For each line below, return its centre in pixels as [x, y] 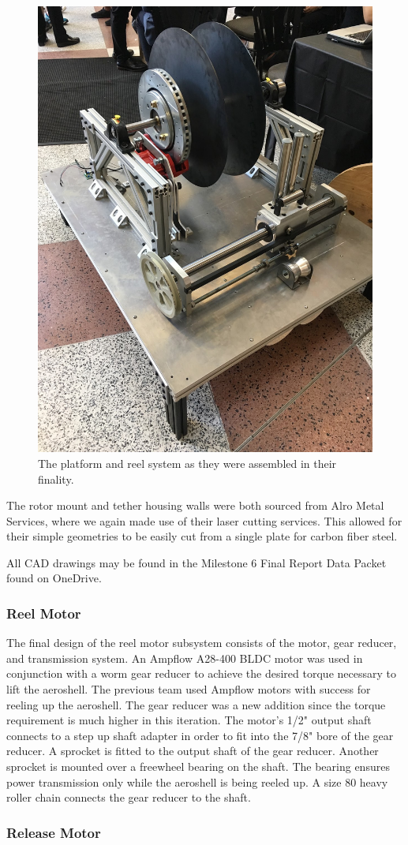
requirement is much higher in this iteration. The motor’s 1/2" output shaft [189, 720]
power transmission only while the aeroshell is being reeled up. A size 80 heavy [197, 781]
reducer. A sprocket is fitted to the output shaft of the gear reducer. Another [193, 751]
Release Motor [54, 832]
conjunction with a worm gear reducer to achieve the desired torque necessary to [201, 673]
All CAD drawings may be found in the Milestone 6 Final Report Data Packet [197, 562]
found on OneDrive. [54, 578]
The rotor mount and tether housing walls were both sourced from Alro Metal [195, 505]
